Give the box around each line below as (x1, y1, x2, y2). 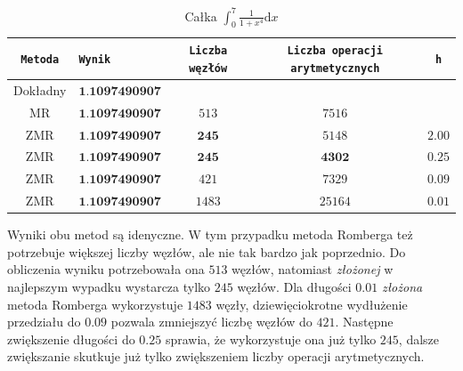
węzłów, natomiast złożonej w (231, 260, 394, 278)
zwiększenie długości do (7, 329, 135, 348)
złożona (381, 277, 423, 295)
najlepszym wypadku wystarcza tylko (7, 277, 211, 295)
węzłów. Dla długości (237, 277, 352, 295)
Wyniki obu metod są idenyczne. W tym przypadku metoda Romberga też (7, 225, 413, 244)
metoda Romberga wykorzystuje (7, 294, 183, 313)
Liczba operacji (287, 44, 383, 58)
